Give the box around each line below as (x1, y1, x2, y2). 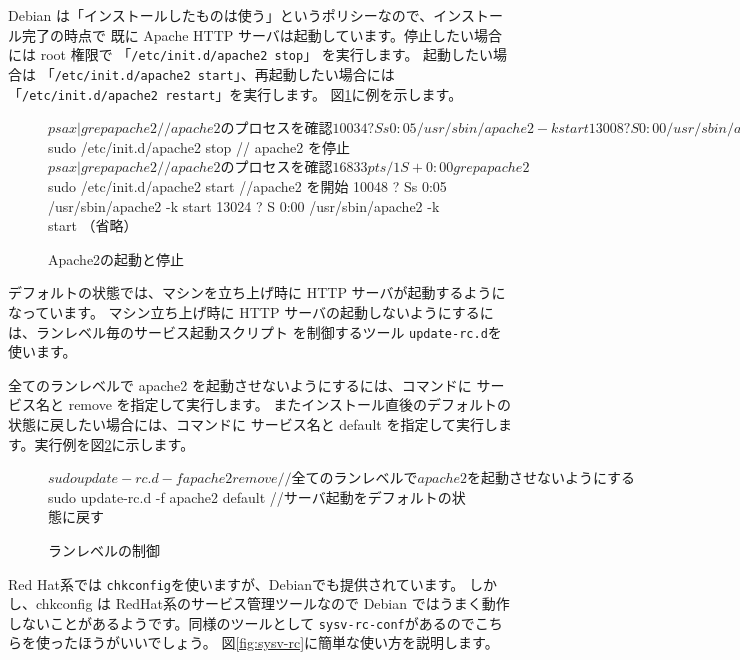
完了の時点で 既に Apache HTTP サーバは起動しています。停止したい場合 (21, 24, 503, 45)
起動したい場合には (268, 63, 395, 84)
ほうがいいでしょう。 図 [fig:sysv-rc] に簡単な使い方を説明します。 (77, 632, 499, 653)
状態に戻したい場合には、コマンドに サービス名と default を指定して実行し (8, 413, 498, 434)
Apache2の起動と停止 (48, 248, 185, 269)
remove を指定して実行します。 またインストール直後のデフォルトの (68, 394, 512, 415)
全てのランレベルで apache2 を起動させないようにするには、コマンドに (8, 374, 472, 395)
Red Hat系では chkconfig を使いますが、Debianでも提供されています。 (8, 573, 465, 594)
